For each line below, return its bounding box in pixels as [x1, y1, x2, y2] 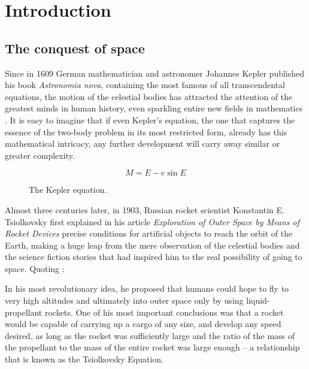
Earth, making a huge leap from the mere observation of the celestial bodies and [5, 238, 300, 251]
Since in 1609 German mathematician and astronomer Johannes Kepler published [5, 66, 305, 79]
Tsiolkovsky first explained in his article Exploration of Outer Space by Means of [5, 215, 300, 228]
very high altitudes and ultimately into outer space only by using [5, 294, 244, 307]
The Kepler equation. [29, 183, 107, 196]
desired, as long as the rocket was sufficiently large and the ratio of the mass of [5, 329, 295, 341]
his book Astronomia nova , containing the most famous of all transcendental [5, 78, 285, 91]
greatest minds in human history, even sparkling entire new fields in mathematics [5, 102, 303, 114]
